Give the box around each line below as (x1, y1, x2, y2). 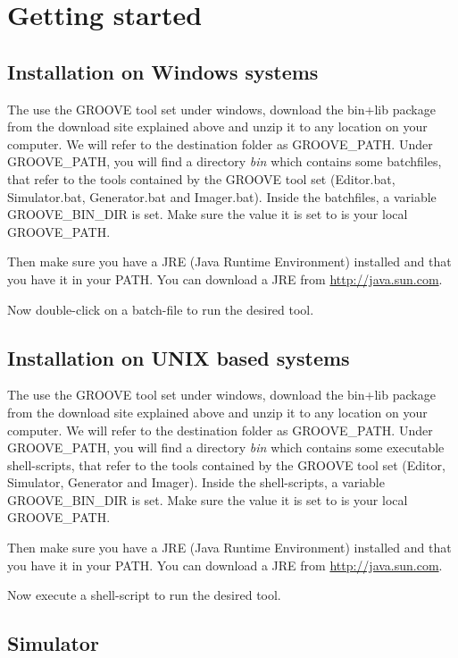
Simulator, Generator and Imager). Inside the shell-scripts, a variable (7, 473, 385, 492)
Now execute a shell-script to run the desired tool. (7, 586, 281, 604)
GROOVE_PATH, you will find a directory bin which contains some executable (7, 438, 445, 457)
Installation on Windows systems (7, 57, 319, 85)
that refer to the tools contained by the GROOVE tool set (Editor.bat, (7, 169, 396, 188)
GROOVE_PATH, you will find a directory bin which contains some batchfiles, (7, 152, 442, 171)
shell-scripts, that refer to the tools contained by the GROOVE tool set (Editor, (7, 455, 446, 474)
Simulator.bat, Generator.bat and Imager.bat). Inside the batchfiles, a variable (7, 187, 437, 206)
